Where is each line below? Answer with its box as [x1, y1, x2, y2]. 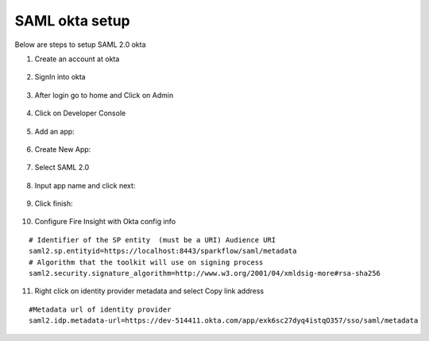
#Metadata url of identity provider [29, 304, 172, 314]
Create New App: [34, 144, 91, 154]
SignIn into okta [34, 72, 87, 82]
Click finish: [34, 199, 73, 208]
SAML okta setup [14, 12, 130, 29]
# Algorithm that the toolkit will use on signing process [29, 258, 264, 266]
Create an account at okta [34, 54, 120, 64]
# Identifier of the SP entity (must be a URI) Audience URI [29, 235, 276, 244]
